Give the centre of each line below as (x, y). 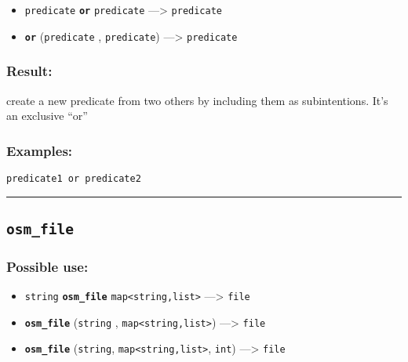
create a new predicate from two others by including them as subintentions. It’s (197, 100)
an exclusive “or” (47, 116)
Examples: (40, 150)
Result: (29, 71)
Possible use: (47, 266)
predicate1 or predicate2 (74, 178)
